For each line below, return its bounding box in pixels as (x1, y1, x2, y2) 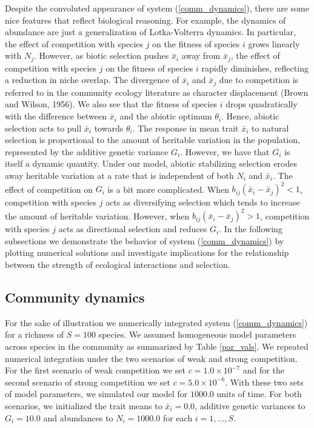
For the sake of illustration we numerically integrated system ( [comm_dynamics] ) (5, 316, 308, 329)
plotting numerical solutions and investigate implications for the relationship (5, 246, 289, 259)
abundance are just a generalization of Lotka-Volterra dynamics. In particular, (5, 25, 296, 38)
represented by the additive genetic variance (5, 145, 169, 158)
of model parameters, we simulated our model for (5, 387, 188, 400)
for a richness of (5, 328, 64, 341)
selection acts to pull (5, 121, 82, 134)
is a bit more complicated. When (107, 182, 229, 195)
